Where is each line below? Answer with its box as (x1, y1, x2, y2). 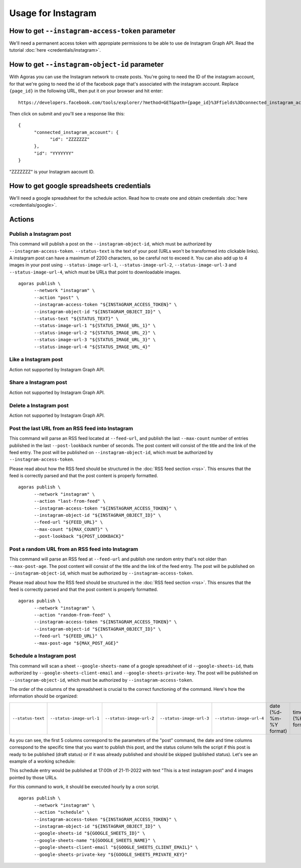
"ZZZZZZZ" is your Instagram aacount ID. (9, 169, 95, 175)
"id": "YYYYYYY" (34, 151, 74, 156)
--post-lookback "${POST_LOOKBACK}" (34, 533, 124, 539)
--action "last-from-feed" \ (34, 498, 106, 504)
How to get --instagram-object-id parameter (9, 60, 164, 69)
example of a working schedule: (9, 758, 76, 764)
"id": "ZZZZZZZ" (50, 136, 90, 142)
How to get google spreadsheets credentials (9, 182, 151, 190)
